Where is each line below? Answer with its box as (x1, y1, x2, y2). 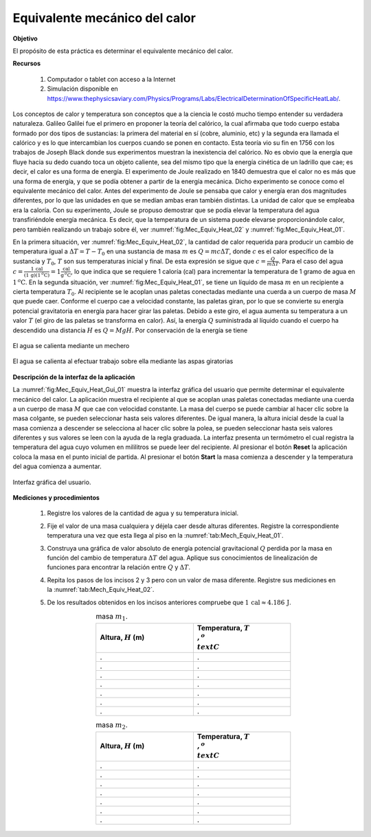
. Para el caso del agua (278, 257, 344, 265)
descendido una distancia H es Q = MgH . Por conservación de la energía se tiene (12, 326, 248, 334)
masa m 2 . (95, 720, 128, 731)
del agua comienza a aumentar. (12, 462, 102, 470)
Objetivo (12, 34, 38, 43)
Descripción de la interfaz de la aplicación (12, 373, 135, 381)
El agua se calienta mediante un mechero (12, 341, 130, 349)
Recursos (12, 59, 41, 68)
